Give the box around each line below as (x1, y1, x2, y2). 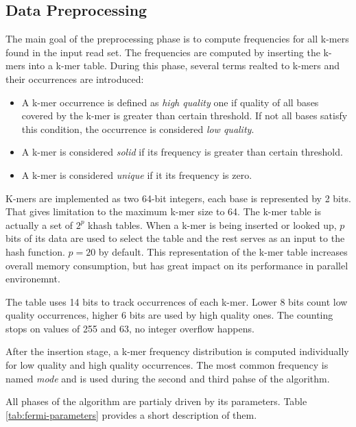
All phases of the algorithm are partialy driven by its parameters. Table (5, 394, 307, 408)
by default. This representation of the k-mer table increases (98, 244, 348, 258)
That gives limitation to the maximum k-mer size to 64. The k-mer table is (5, 204, 321, 219)
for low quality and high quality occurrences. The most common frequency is (5, 358, 329, 372)
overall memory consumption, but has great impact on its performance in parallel (5, 258, 348, 272)
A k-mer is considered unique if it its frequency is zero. (21, 167, 252, 182)
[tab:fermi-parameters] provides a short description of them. (5, 407, 257, 422)
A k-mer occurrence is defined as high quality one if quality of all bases (21, 95, 319, 109)
